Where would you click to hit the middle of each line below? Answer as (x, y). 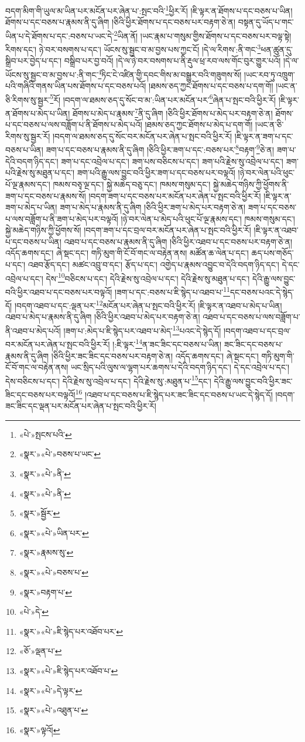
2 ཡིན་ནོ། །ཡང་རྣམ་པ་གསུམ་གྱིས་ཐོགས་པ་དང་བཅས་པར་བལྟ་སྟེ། (203, 35)
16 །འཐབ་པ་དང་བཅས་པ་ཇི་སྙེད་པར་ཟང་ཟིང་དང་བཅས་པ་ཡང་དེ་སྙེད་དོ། (174, 393)
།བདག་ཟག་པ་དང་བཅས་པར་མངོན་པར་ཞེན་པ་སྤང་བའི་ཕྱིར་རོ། (175, 195)
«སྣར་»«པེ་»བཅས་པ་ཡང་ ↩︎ (60, 454)
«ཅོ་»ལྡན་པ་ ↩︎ (40, 651)
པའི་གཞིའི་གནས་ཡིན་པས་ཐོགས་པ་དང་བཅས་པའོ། (76, 86)
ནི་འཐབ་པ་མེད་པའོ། (33, 330)
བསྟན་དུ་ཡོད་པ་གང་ (266, 22)
